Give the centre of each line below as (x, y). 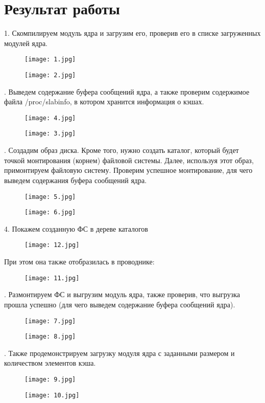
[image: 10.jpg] (52, 395)
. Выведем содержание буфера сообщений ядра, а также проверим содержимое (127, 91)
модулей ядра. (26, 43)
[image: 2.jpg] (50, 75)
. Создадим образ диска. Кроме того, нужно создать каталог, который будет (122, 150)
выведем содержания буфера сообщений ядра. (76, 180)
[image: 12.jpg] (52, 245)
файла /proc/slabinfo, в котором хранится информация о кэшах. (104, 102)
